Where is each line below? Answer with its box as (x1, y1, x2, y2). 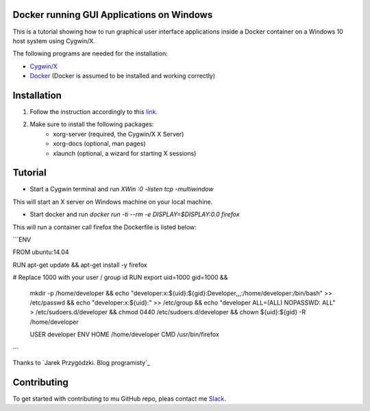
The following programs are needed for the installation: (12, 49, 168, 58)
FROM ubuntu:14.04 (12, 248, 69, 257)
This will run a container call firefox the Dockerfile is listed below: (12, 223, 197, 231)
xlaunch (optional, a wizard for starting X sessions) (53, 149, 197, 157)
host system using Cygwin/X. (12, 36, 96, 45)
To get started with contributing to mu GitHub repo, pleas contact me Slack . (12, 395, 226, 403)
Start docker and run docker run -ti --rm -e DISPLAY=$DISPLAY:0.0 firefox (29, 210, 240, 219)
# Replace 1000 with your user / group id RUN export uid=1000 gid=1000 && (12, 273, 228, 281)
